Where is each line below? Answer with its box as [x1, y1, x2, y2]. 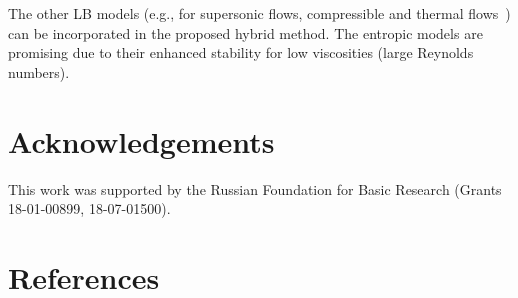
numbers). [8, 61, 70, 82]
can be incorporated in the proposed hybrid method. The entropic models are [8, 22, 483, 43]
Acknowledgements [8, 120, 275, 161]
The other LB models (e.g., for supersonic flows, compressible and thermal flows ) [8, 3, 511, 23]
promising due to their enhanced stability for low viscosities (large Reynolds [8, 42, 474, 63]
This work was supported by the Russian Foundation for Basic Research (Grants [8, 178, 502, 199]
